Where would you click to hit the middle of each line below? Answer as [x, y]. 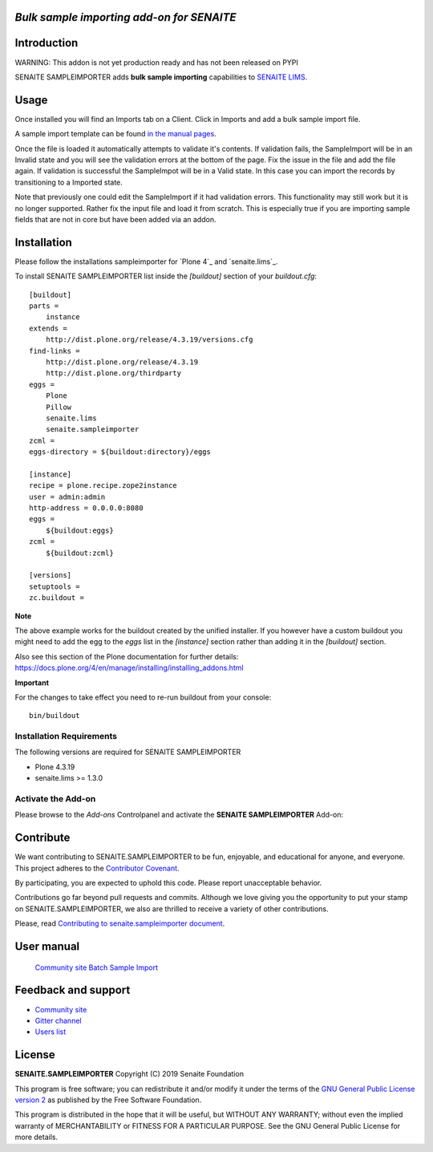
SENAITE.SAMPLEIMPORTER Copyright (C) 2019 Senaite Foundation [129, 1074]
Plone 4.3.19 [55, 767]
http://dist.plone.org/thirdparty [113, 373]
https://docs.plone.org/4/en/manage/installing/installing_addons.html [129, 668]
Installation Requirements [66, 736]
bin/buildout [55, 716]
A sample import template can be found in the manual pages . [115, 134]
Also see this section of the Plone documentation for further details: [127, 656]
